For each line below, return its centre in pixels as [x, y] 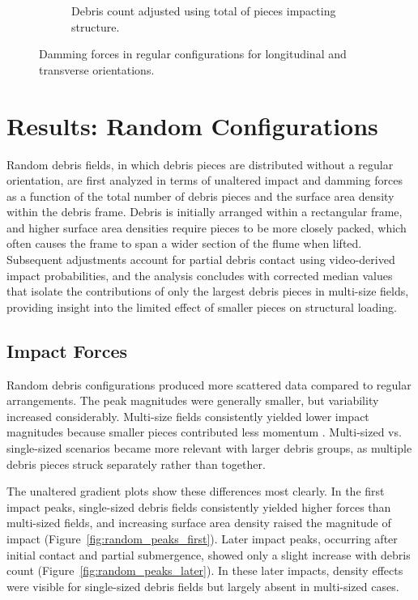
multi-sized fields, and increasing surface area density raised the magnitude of [199, 523]
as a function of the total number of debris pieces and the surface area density [200, 196]
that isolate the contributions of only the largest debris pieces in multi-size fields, [208, 291]
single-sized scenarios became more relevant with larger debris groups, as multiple [209, 448]
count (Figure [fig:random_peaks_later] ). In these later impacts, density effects [205, 570]
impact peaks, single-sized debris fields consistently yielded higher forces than [199, 506]
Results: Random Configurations [192, 125]
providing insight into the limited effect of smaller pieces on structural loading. [202, 306]
